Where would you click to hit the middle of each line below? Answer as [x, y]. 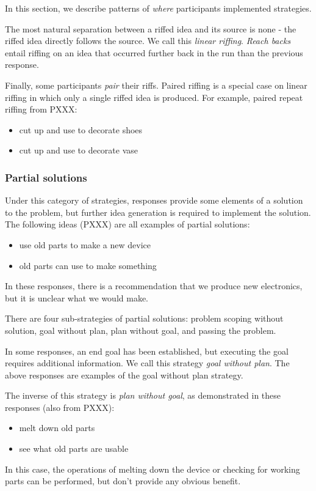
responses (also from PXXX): [60, 407]
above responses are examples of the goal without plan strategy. [124, 375]
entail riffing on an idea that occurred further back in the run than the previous [154, 52]
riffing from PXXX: [41, 109]
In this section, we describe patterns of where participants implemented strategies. [158, 8]
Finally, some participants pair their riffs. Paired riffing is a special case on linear [156, 85]
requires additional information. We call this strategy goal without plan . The [147, 363]
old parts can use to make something [88, 265]
